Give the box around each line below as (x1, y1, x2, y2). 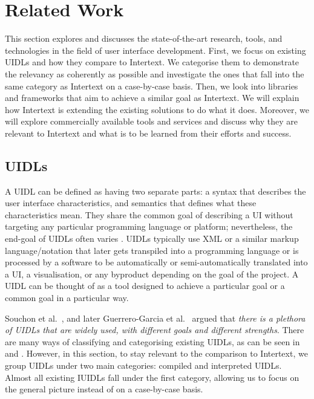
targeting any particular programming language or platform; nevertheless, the (5, 220, 293, 233)
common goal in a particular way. (5, 291, 129, 304)
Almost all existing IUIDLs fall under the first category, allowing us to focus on (5, 371, 299, 383)
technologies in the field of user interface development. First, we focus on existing (5, 44, 306, 56)
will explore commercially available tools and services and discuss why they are (5, 115, 298, 128)
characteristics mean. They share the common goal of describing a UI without (5, 208, 293, 221)
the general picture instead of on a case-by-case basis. (5, 383, 203, 395)
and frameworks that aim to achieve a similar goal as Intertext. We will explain (5, 91, 299, 104)
